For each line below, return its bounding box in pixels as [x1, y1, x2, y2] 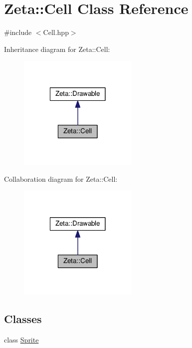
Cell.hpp [43, 27, 69, 37]
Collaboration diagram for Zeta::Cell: [4, 173, 118, 184]
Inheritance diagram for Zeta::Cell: [4, 43, 110, 54]
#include [4, 27, 32, 37]
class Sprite [4, 334, 39, 345]
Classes [4, 311, 42, 326]
